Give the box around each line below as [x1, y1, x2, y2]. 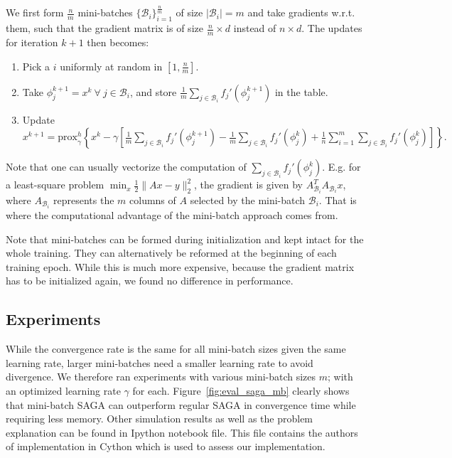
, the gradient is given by [194, 177, 303, 192]
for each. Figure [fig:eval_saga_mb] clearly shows [132, 383, 350, 398]
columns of [129, 192, 176, 207]
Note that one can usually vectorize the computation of [6, 159, 247, 174]
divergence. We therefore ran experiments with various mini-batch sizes [6, 369, 316, 384]
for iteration [6, 34, 58, 49]
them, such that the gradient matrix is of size [6, 21, 203, 36]
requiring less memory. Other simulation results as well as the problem [6, 411, 313, 426]
